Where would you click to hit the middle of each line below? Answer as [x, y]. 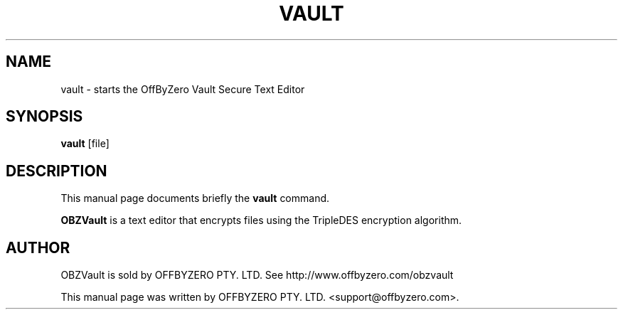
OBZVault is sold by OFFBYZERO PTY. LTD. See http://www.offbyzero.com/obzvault [257, 275]
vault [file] [85, 144]
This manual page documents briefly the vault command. [195, 198]
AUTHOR [38, 247]
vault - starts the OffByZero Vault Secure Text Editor [183, 89]
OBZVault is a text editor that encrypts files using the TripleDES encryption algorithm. [261, 220]
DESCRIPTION [57, 171]
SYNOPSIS [44, 117]
